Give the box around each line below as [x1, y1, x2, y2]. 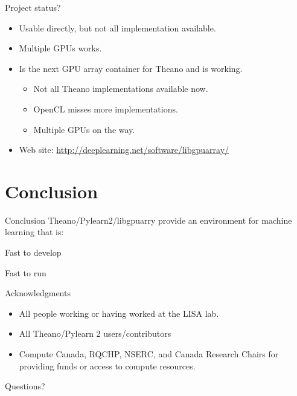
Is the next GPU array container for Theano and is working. [19, 62, 243, 74]
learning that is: [5, 226, 64, 238]
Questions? [5, 380, 45, 392]
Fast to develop [5, 246, 62, 259]
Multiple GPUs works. [19, 42, 102, 54]
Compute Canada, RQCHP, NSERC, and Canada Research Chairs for [19, 348, 279, 360]
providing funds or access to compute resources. [19, 359, 196, 372]
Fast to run [5, 266, 46, 279]
